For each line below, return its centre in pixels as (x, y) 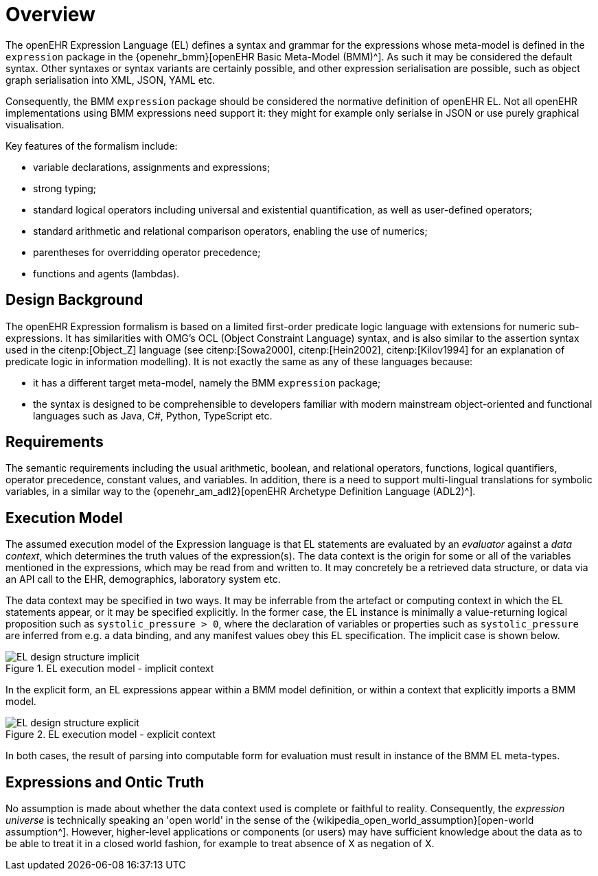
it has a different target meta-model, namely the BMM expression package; (207, 382)
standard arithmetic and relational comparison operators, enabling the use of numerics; (230, 231)
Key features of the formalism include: (92, 146)
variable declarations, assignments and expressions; (152, 167)
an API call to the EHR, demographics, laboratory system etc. (143, 579)
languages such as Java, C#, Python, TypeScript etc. (153, 415)
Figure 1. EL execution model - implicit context (110, 669)
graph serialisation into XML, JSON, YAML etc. (111, 80)
